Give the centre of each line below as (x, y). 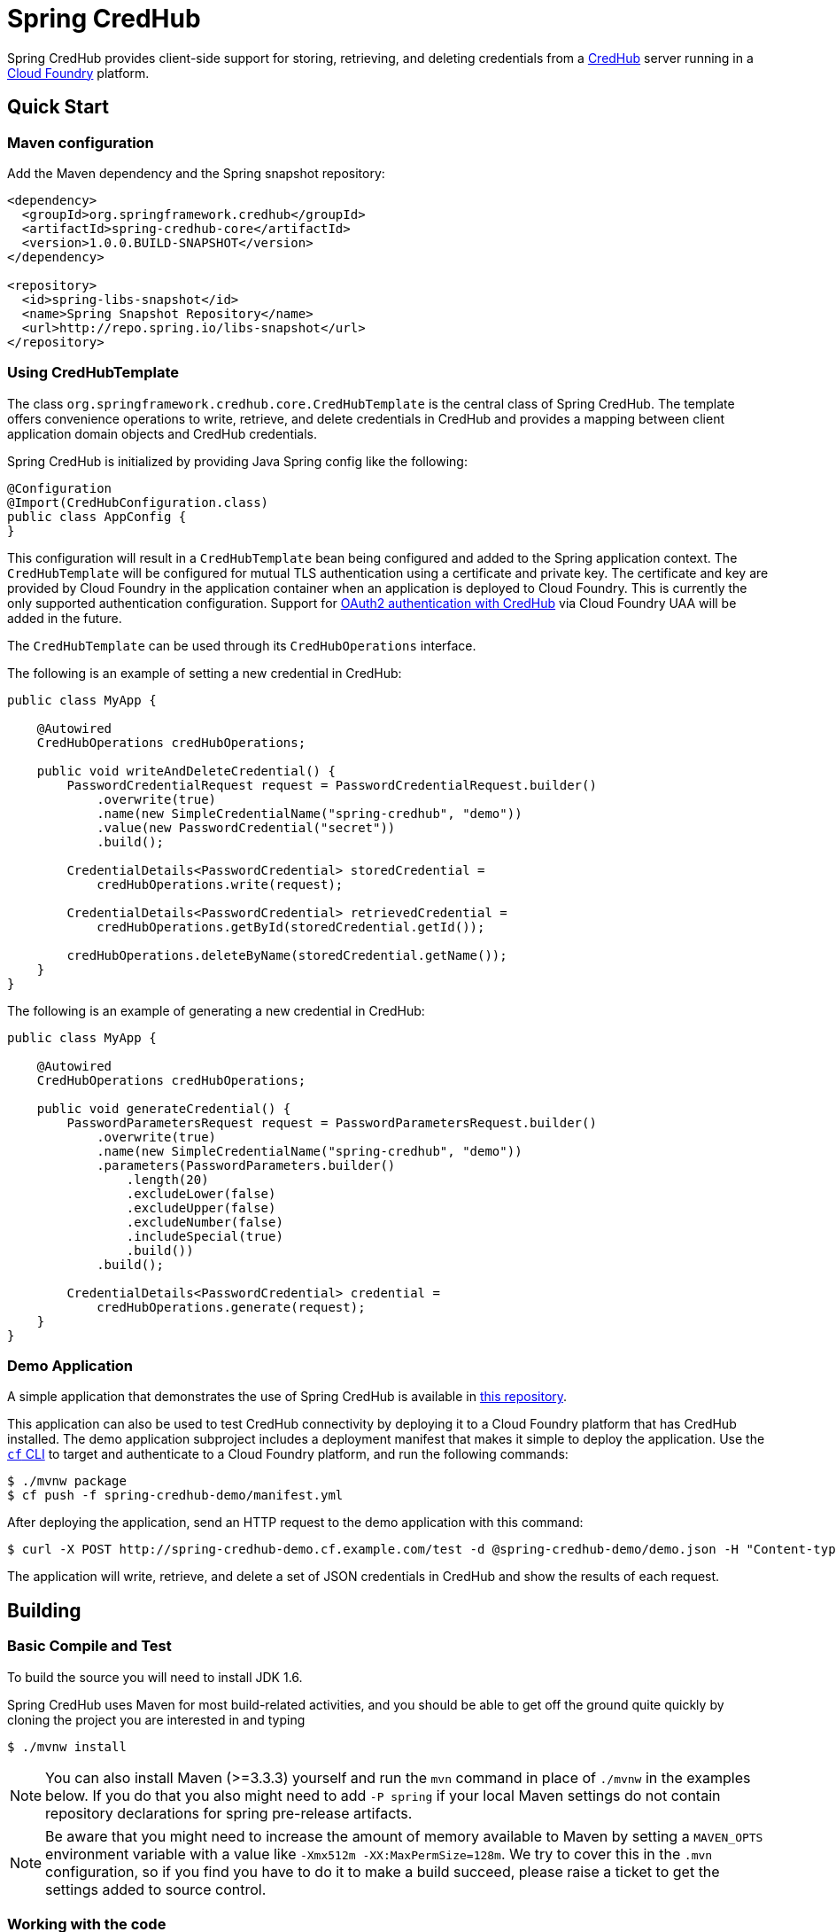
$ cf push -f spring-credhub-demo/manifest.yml (175, 1496)
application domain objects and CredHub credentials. (163, 433)
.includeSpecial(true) (205, 1236)
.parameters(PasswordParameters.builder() (246, 1165)
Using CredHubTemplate (93, 373)
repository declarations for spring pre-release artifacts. (229, 1813)
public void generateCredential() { (164, 1108)
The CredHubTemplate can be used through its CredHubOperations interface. (242, 645)
